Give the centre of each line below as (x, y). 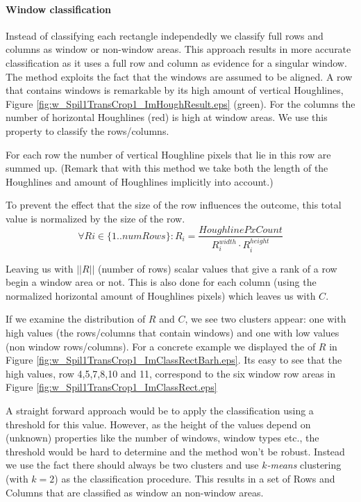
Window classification (58, 9)
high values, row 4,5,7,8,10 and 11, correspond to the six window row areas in (170, 373)
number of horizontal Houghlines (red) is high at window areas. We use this (167, 117)
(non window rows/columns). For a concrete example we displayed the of (161, 346)
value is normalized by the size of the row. (95, 218)
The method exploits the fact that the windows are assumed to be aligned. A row (179, 76)
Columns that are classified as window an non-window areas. (135, 492)
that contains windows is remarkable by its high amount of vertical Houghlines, (175, 90)
